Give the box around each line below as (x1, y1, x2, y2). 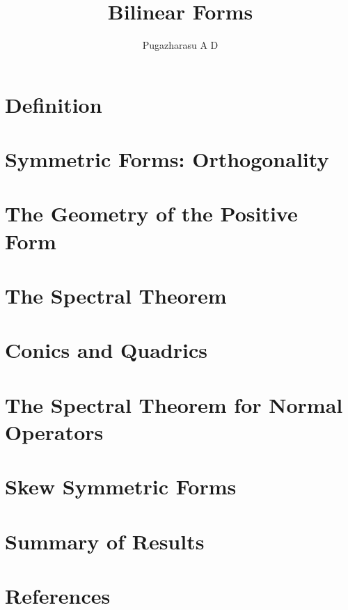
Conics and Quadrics (5, 336, 207, 364)
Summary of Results (5, 526, 205, 555)
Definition (5, 90, 102, 118)
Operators (5, 417, 104, 446)
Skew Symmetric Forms (5, 472, 237, 501)
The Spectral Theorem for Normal (5, 390, 343, 419)
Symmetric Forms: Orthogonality (5, 145, 329, 173)
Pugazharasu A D (142, 38, 219, 52)
